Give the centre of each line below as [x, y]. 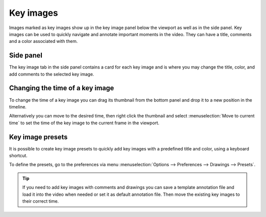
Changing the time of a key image [62, 88]
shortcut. [18, 156]
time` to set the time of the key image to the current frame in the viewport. [84, 123]
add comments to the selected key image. [52, 74]
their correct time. [41, 201]
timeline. [18, 107]
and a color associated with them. [44, 41]
